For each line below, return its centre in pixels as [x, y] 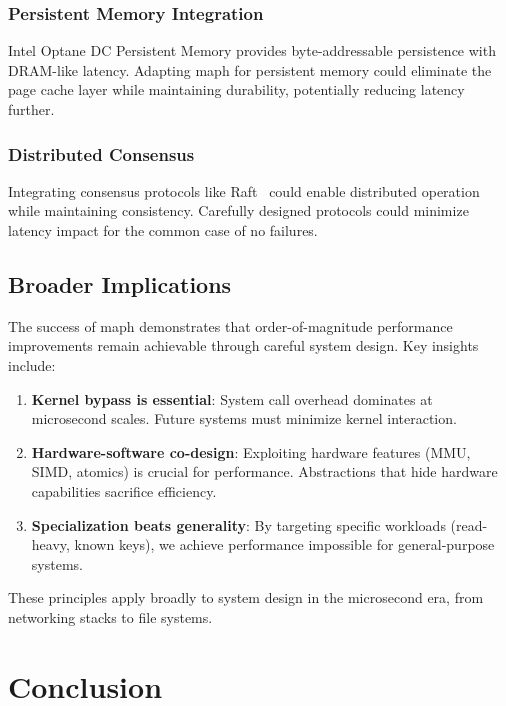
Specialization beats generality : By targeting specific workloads [238, 524]
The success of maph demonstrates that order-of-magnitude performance [230, 325]
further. [31, 109]
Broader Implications [120, 283]
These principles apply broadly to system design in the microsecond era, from [246, 597]
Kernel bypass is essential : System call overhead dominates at [232, 398]
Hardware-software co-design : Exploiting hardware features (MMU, [251, 451]
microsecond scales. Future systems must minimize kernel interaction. [244, 418]
